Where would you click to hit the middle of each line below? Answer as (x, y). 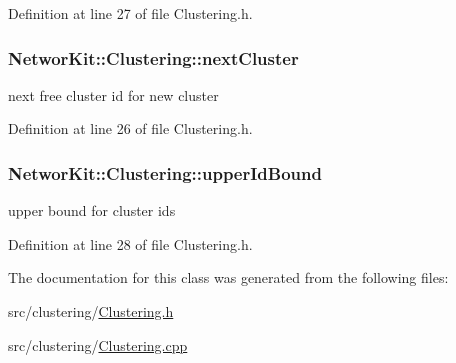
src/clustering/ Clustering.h (91, 311)
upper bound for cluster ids (92, 210)
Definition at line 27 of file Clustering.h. (130, 13)
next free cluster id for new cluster (113, 94)
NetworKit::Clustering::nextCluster (153, 57)
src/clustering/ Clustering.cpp (98, 344)
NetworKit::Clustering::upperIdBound (165, 172)
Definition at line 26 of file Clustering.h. (130, 128)
